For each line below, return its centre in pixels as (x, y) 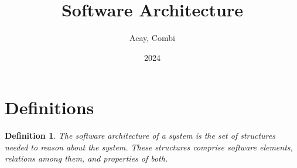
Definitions (49, 107)
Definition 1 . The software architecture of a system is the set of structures (140, 136)
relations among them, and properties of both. (86, 158)
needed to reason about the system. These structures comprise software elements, (149, 147)
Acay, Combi (152, 38)
